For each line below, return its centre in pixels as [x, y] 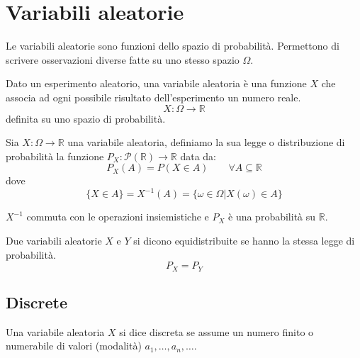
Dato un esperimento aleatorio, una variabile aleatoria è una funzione [156, 83]
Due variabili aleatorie [54, 240]
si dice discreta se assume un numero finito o [216, 331]
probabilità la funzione [55, 156]
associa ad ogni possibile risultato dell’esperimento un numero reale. [153, 97]
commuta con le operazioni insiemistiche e [118, 217]
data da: [198, 156]
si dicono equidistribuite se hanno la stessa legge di [244, 240]
